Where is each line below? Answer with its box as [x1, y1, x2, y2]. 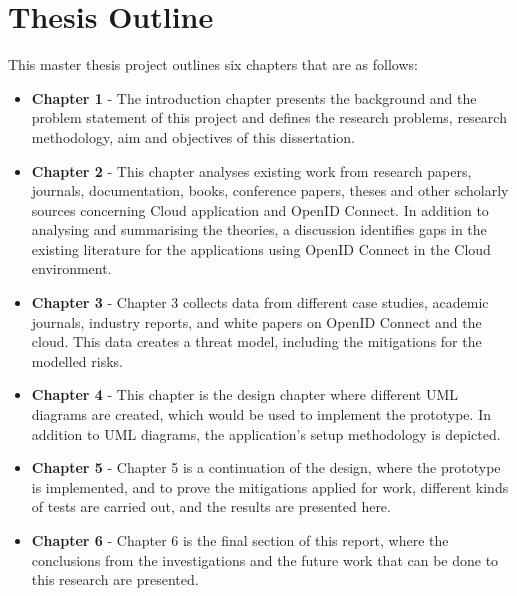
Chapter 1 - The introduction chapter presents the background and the [31, 87, 477, 108]
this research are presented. [31, 569, 199, 590]
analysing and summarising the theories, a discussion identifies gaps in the [31, 219, 487, 240]
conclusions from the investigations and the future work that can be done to [31, 549, 499, 570]
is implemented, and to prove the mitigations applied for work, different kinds [31, 476, 509, 497]
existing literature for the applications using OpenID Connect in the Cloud [31, 238, 491, 259]
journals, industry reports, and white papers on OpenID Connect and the [31, 311, 482, 332]
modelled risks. [31, 350, 123, 371]
